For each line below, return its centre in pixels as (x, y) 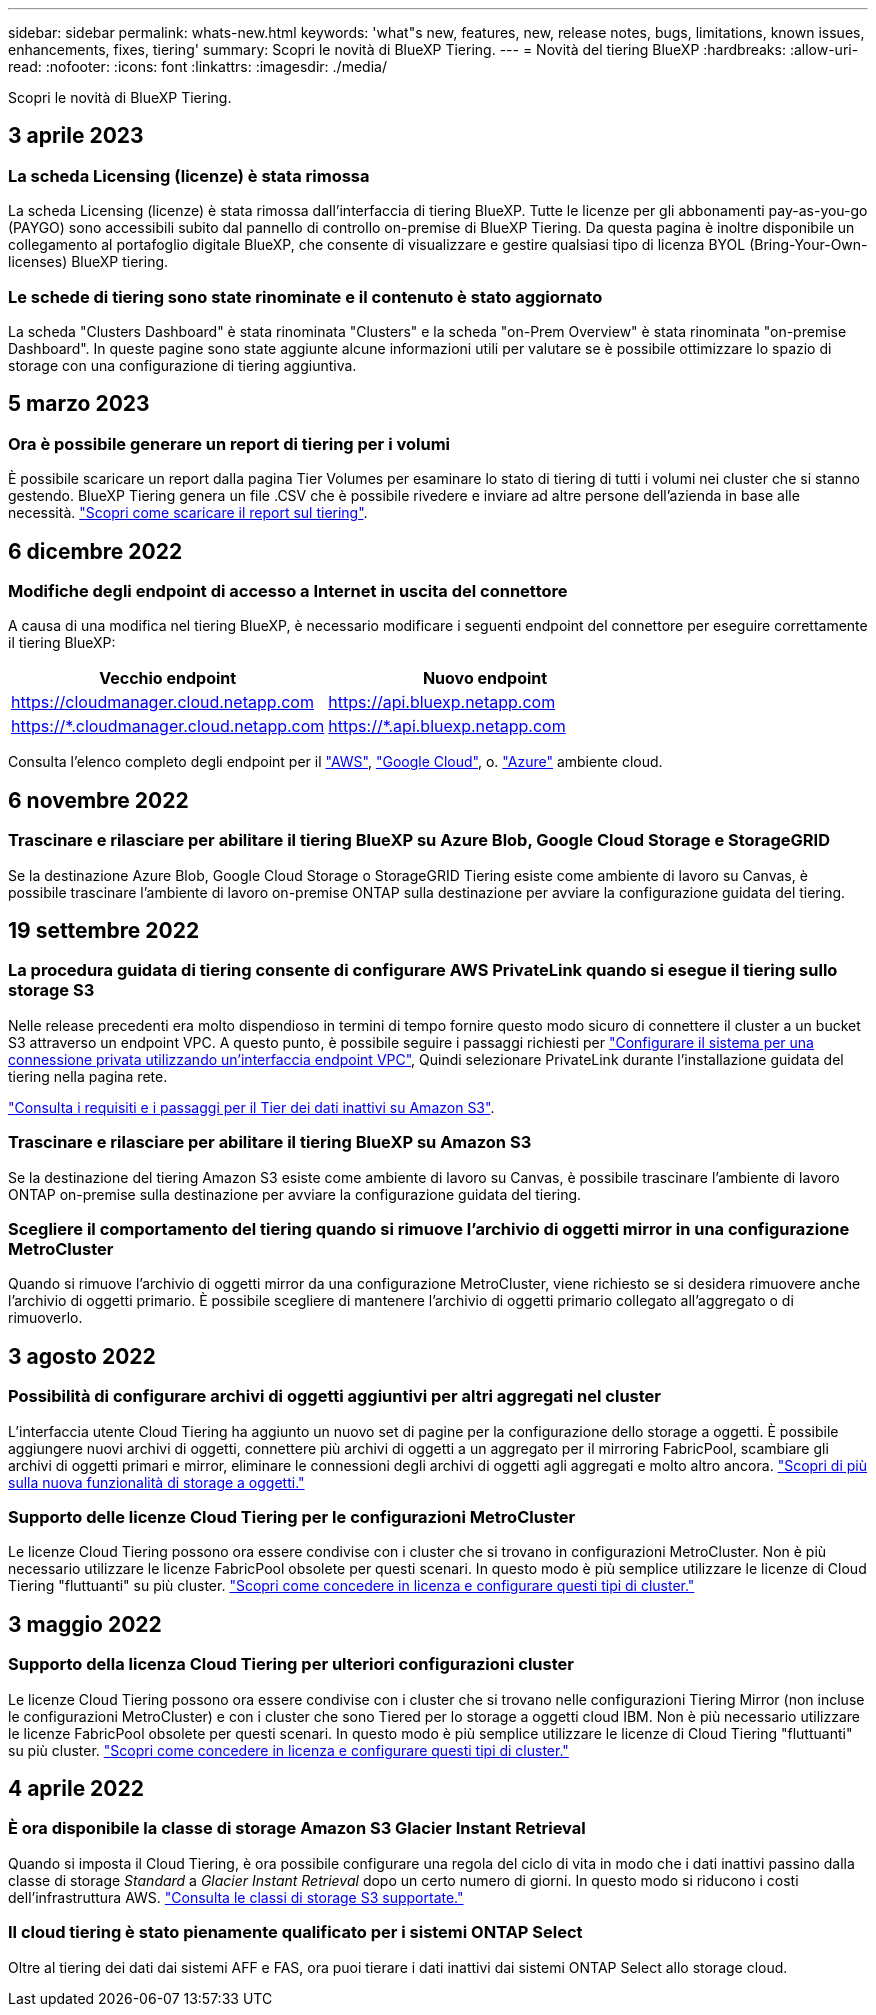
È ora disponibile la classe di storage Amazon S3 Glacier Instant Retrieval (297, 1828)
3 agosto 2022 (82, 1356)
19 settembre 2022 (104, 931)
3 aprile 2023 (76, 136)
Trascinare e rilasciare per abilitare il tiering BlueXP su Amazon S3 (270, 1142)
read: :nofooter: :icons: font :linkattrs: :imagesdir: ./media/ (197, 66)
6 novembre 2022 (98, 800)
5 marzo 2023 (79, 404)
